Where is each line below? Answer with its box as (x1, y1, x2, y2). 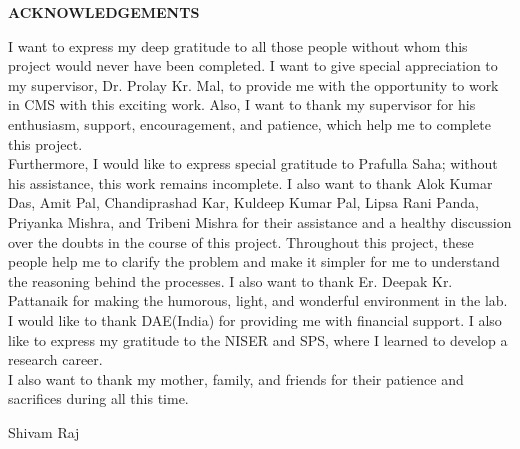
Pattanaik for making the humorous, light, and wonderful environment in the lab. (8, 290, 508, 311)
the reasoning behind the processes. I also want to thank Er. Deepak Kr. (8, 270, 453, 291)
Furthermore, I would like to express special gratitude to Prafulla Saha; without (8, 153, 498, 174)
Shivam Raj (8, 421, 80, 442)
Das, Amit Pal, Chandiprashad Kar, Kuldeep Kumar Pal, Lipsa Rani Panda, (8, 192, 479, 213)
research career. (8, 349, 103, 370)
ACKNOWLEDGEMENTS (8, 2, 200, 22)
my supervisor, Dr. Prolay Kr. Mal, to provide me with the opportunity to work (8, 74, 499, 95)
